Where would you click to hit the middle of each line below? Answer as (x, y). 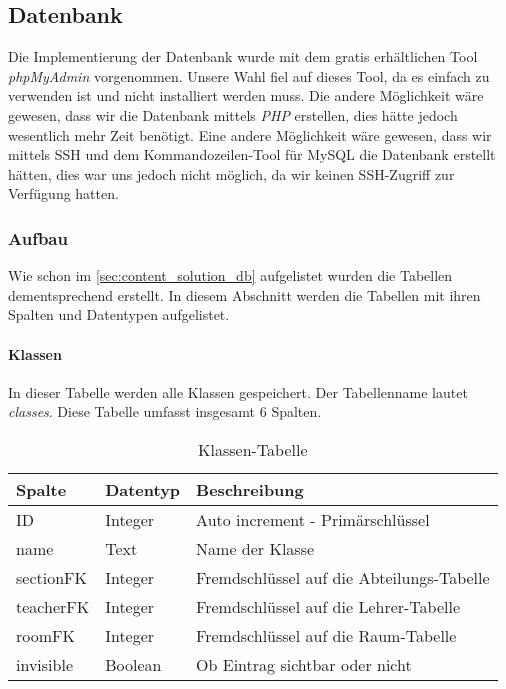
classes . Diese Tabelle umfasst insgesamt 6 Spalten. (165, 411)
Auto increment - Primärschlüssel (313, 519)
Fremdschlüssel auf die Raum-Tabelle (326, 635)
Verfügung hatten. (63, 193)
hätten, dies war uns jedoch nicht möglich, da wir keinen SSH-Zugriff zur (231, 173)
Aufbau (38, 237)
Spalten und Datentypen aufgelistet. (119, 314)
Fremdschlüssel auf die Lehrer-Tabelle (328, 606)
